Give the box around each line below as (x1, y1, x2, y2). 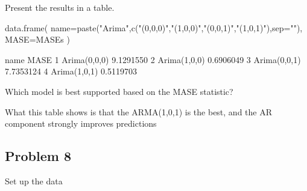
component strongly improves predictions (5, 117, 157, 130)
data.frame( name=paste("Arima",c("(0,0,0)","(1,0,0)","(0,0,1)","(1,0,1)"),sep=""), (5, 21, 303, 34)
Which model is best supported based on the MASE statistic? (5, 85, 233, 97)
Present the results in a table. (5, 1, 115, 13)
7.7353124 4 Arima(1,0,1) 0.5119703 (5, 65, 137, 77)
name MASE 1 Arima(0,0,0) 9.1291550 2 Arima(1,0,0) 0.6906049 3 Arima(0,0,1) (5, 53, 301, 65)
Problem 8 (5, 147, 71, 165)
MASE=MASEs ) (5, 33, 70, 46)
